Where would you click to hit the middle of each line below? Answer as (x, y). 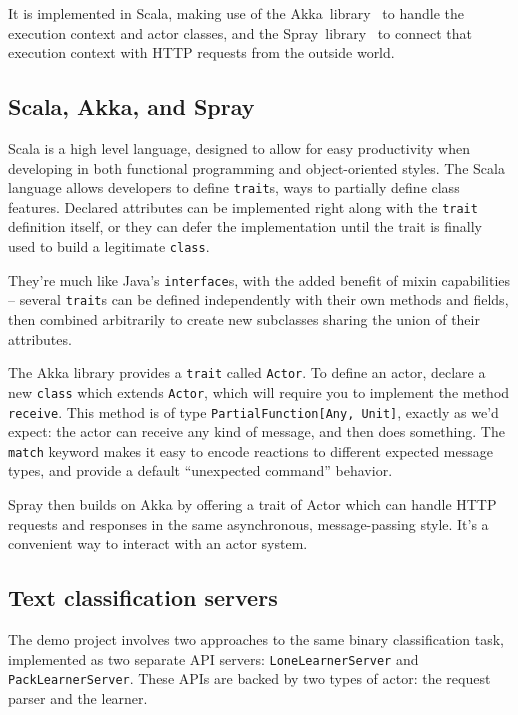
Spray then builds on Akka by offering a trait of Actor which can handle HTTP (252, 504)
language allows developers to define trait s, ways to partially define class (234, 187)
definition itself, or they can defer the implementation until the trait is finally (245, 226)
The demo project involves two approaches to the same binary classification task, (256, 639)
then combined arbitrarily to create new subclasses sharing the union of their (244, 319)
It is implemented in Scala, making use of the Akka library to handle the (236, 13)
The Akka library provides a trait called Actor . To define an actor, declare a (247, 372)
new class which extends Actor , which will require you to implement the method (259, 391)
